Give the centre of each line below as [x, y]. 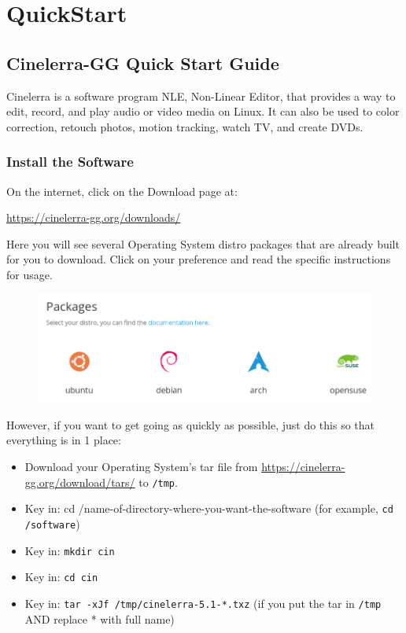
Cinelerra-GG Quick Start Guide [143, 63]
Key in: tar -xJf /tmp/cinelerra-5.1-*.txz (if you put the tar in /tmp [203, 603]
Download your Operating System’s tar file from [141, 467]
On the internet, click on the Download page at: [122, 191]
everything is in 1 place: [64, 440]
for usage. [30, 274]
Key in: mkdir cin [70, 550]
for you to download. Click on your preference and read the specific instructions [199, 259]
